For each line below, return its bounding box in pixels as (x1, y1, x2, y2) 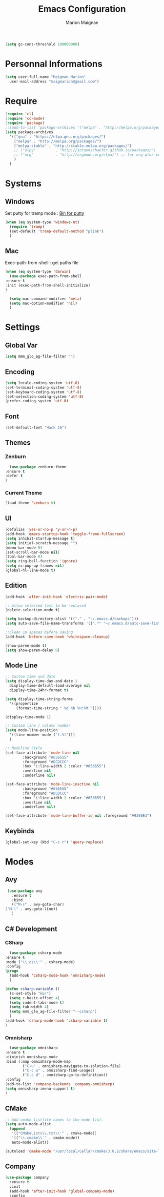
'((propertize (9, 701, 38, 706)
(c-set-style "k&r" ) (9, 991, 51, 996)
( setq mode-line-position (5, 728, 58, 733)
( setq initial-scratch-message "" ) (5, 540, 78, 545)
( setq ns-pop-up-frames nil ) (5, 563, 64, 568)
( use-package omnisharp (9, 1046, 58, 1051)
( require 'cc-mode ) (5, 116, 45, 121)
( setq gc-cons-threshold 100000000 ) (5, 41, 80, 47)
